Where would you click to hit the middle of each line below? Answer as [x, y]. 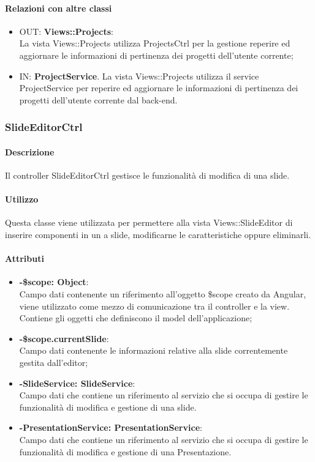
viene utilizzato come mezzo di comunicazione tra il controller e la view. [154, 306]
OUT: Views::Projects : [66, 31]
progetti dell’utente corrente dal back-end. [98, 99]
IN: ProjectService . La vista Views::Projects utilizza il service [139, 76]
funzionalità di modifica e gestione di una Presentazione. [125, 451]
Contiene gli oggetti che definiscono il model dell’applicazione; [136, 318]
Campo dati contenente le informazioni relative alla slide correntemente [154, 350]
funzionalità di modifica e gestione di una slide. [108, 407]
